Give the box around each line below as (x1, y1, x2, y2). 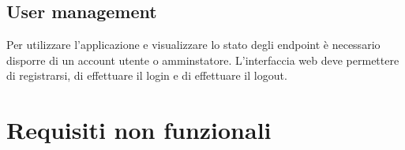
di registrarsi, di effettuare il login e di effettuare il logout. (6, 67, 287, 84)
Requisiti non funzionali (6, 114, 272, 146)
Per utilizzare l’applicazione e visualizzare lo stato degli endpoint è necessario (6, 36, 381, 53)
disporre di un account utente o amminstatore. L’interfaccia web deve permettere (6, 51, 399, 68)
